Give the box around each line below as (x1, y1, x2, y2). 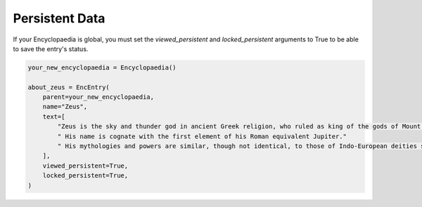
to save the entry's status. (13, 44, 89, 53)
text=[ (42, 112, 65, 121)
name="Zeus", (42, 102, 88, 111)
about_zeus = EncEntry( (27, 83, 110, 91)
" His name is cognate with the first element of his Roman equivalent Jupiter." (57, 132, 347, 140)
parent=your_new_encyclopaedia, (42, 93, 155, 101)
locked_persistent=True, (42, 172, 129, 180)
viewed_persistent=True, (42, 161, 129, 170)
